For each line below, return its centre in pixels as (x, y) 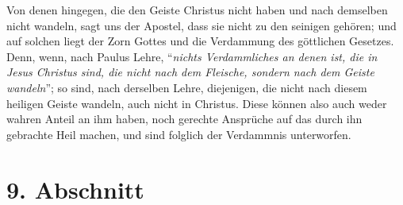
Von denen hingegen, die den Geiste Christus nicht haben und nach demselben (197, 10)
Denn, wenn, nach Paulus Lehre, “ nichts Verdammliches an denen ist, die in (192, 56)
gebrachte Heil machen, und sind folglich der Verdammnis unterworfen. (179, 134)
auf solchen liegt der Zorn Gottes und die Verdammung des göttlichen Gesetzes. (200, 41)
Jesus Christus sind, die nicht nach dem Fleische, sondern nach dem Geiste (190, 72)
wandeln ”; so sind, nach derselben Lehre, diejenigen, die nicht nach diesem (187, 87)
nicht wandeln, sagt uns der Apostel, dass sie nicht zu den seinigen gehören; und (201, 25)
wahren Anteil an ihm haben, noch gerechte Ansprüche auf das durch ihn (184, 119)
